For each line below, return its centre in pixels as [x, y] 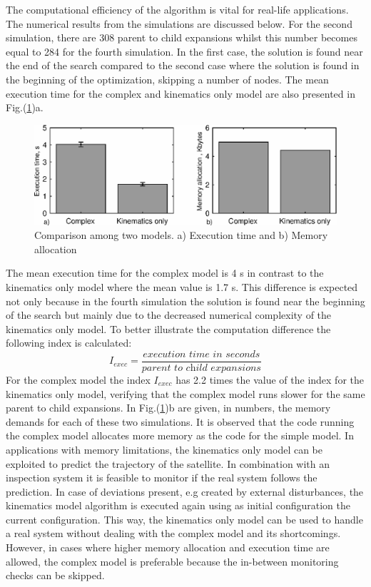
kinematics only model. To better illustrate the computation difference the [168, 328]
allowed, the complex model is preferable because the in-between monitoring [172, 561]
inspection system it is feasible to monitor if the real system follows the [162, 478]
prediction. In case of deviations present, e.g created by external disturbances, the [185, 491]
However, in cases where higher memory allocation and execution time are [168, 547]
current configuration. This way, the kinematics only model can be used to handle [184, 519]
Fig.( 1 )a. [25, 107]
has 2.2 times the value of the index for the [270, 379]
